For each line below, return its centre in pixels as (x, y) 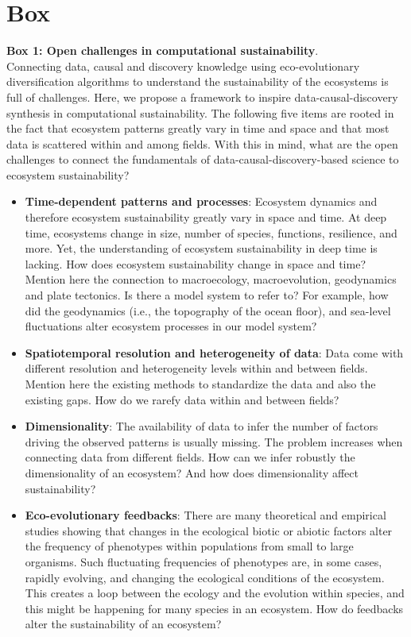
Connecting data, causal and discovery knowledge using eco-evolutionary (183, 66)
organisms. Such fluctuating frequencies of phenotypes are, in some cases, (204, 561)
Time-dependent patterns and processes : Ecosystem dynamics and (201, 201)
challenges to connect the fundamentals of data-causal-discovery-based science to (203, 159)
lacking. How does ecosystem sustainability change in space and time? (195, 263)
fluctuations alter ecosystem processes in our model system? (171, 326)
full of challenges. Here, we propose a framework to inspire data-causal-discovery (202, 97)
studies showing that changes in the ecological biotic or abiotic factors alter (209, 530)
